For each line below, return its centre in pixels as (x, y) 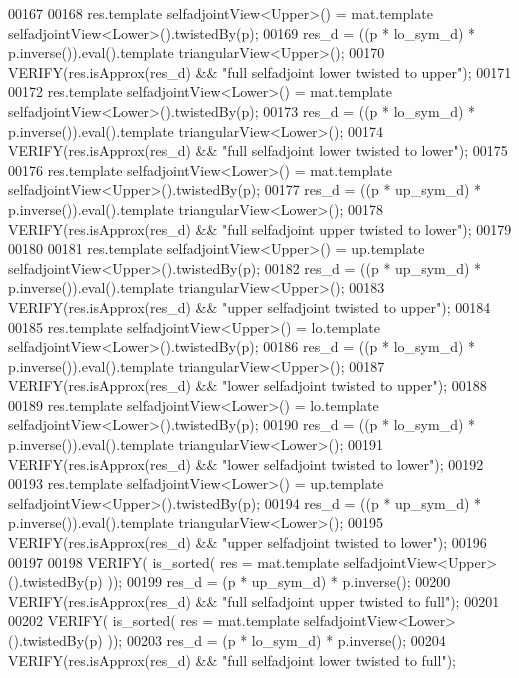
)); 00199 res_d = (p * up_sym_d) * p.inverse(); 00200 (279, 581)
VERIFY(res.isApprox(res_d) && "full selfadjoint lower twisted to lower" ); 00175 (258, 150)
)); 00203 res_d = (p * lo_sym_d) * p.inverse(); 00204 (276, 640)
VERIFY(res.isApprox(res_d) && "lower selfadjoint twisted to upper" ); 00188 (247, 385)
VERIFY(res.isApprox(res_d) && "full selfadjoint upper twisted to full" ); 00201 (254, 600)
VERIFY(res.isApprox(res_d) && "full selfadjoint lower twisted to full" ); (232, 659)
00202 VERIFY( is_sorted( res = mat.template (154, 620)
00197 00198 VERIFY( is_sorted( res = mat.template (174, 561)
